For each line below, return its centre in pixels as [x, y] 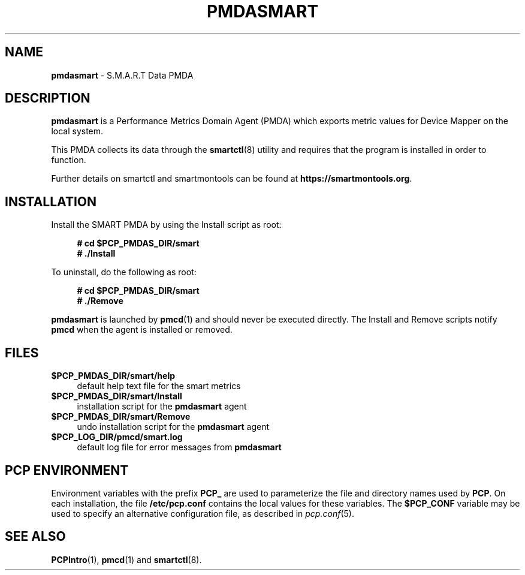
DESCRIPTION [48, 98]
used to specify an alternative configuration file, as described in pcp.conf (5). [203, 513]
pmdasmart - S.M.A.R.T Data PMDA [122, 75]
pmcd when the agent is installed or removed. [142, 330]
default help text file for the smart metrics [159, 386]
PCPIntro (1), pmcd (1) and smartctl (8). [126, 559]
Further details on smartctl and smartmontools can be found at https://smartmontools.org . [232, 179]
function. [69, 160]
